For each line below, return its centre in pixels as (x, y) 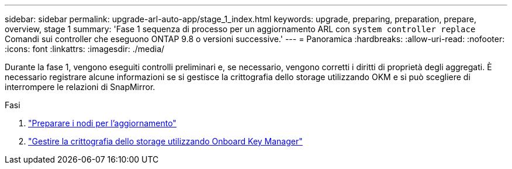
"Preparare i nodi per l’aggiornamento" (102, 123)
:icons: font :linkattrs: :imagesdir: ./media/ (85, 49)
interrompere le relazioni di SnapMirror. (80, 87)
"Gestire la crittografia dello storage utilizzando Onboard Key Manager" (165, 141)
